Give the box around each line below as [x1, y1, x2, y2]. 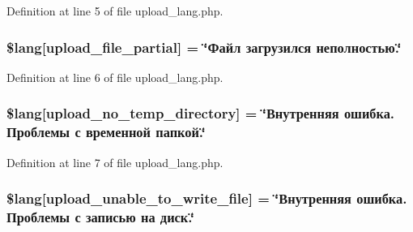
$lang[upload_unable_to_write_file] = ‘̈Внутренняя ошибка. [6, 188, 407, 208]
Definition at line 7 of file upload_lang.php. [6, 153, 224, 170]
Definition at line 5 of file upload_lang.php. [6, 2, 224, 19]
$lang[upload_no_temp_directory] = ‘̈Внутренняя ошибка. [6, 103, 395, 123]
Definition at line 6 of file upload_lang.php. [6, 68, 224, 85]
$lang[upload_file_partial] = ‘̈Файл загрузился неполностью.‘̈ [6, 37, 402, 57]
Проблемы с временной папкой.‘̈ [6, 122, 206, 142]
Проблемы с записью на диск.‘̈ [6, 206, 195, 226]
